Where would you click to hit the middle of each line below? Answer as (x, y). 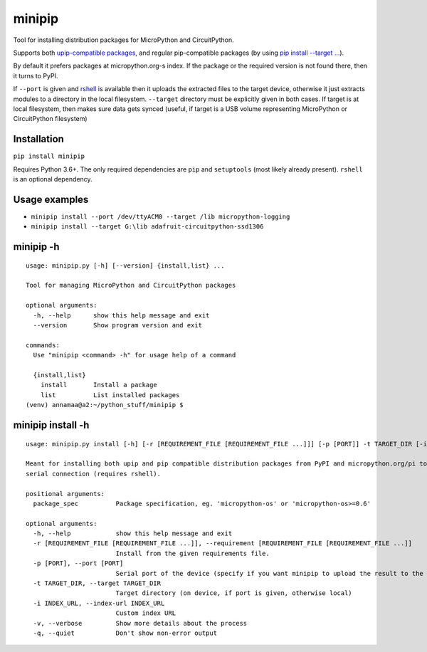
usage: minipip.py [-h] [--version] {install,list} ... (125, 265)
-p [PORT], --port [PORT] (78, 563)
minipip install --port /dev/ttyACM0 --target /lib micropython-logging (160, 216)
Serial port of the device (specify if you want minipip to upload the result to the (269, 573)
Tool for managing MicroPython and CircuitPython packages (131, 285)
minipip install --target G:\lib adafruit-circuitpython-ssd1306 (147, 227)
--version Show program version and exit (118, 325)
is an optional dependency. (53, 179)
